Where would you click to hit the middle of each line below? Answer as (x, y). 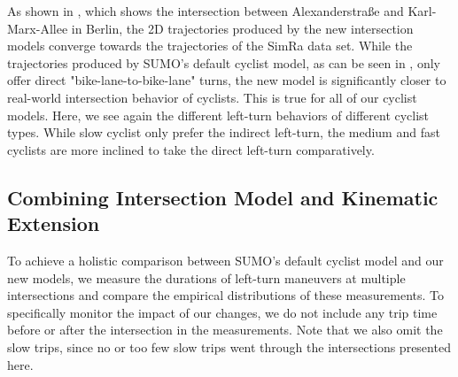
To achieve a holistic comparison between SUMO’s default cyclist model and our (225, 260)
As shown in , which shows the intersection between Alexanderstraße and (206, 11)
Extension (54, 223)
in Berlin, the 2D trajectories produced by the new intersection (242, 28)
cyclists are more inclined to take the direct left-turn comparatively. (191, 149)
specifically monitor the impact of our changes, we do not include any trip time (222, 312)
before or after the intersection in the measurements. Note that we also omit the (225, 330)
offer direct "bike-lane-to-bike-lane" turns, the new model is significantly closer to (227, 80)
